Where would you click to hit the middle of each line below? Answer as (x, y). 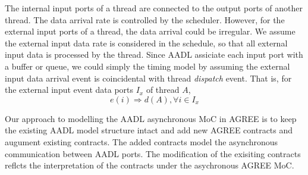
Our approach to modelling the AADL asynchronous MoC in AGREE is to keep (151, 118)
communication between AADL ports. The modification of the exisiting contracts (153, 153)
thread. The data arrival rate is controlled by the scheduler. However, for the (145, 19)
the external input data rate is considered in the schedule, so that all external (146, 43)
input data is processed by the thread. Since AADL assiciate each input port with (154, 54)
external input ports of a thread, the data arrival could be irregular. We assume (150, 31)
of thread (163, 90)
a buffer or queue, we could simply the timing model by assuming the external (147, 66)
